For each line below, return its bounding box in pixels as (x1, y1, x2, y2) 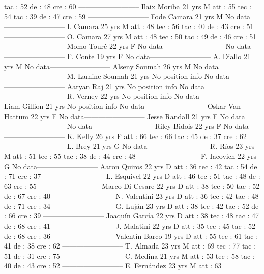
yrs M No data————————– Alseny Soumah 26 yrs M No (4, 61, 202, 71)
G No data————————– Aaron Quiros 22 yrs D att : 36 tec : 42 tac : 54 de (4, 160, 257, 171)
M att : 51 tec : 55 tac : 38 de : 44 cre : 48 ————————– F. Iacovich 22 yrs (4, 150, 257, 161)
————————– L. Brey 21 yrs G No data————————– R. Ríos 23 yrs (4, 141, 255, 151)
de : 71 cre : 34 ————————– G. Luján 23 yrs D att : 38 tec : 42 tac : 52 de (4, 200, 259, 211)
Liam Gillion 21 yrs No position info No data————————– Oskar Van (4, 100, 241, 111)
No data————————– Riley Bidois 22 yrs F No (67, 121, 232, 131)
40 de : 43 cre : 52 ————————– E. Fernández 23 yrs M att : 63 (4, 260, 222, 271)
